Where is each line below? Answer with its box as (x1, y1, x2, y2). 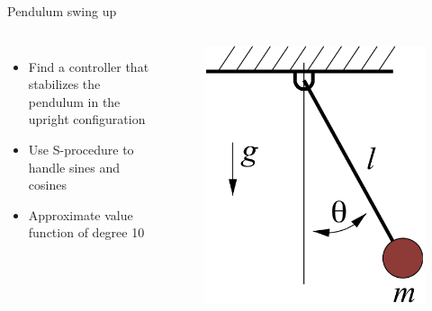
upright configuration (28, 110, 146, 129)
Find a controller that (28, 57, 149, 76)
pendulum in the (28, 92, 121, 111)
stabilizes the (28, 75, 101, 93)
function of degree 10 (28, 223, 145, 242)
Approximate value (28, 205, 133, 224)
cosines (28, 175, 67, 194)
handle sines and (28, 157, 121, 176)
